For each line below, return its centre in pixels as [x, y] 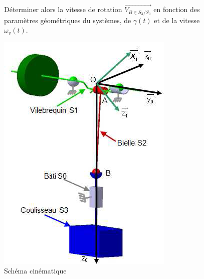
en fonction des [177, 9]
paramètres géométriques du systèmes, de [68, 20]
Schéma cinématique [35, 271]
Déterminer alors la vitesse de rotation [63, 9]
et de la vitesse [177, 20]
